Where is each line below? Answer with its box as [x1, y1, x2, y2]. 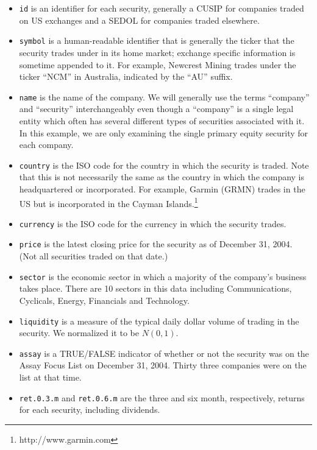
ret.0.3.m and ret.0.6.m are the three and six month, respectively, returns [19, 391, 305, 404]
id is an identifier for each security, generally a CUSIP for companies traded [19, 2, 304, 14]
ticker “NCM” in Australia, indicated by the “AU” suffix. [19, 70, 233, 83]
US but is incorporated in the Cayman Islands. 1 [19, 195, 198, 209]
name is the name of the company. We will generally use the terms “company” [19, 90, 310, 103]
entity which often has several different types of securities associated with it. [19, 114, 305, 127]
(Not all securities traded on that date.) [19, 250, 168, 262]
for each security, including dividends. [19, 403, 160, 416]
